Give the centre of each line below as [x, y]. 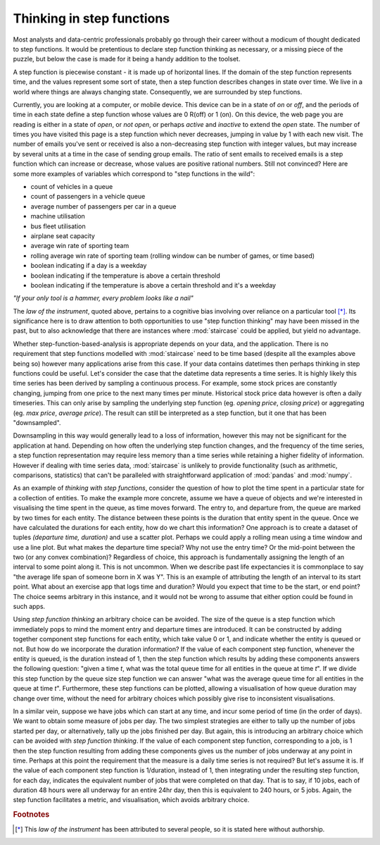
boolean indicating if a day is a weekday [89, 266]
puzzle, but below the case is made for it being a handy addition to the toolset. [127, 59]
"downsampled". [37, 422]
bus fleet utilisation [58, 226]
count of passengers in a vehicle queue [88, 197]
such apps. [29, 607]
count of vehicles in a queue [72, 187]
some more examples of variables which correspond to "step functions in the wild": [134, 173]
